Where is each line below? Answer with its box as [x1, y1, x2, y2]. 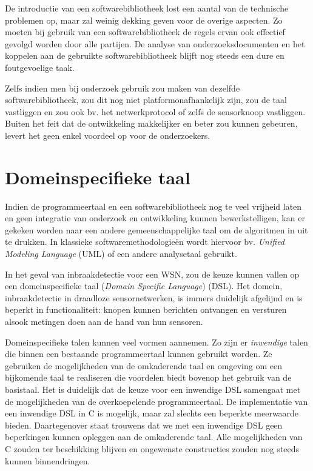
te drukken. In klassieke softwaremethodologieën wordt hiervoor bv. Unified [5, 235, 285, 248]
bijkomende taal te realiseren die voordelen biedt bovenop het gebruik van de [5, 371, 292, 384]
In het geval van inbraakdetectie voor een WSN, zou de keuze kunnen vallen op [5, 267, 300, 280]
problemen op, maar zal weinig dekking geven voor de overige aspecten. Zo [5, 13, 283, 26]
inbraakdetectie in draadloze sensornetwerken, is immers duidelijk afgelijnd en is [5, 291, 303, 304]
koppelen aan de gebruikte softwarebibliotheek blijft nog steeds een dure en [5, 49, 284, 62]
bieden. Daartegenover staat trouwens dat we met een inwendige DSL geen [5, 418, 283, 431]
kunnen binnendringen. [5, 454, 90, 467]
